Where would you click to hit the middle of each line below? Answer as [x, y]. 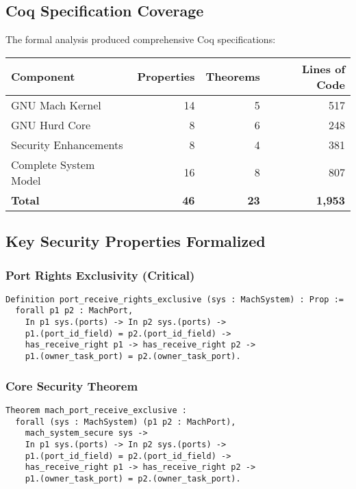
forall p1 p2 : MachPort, [74, 311]
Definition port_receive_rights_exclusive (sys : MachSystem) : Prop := [175, 299]
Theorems [233, 77]
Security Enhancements [67, 144]
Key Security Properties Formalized [136, 241]
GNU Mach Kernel [56, 105]
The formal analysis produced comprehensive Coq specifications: [141, 39]
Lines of [323, 68]
